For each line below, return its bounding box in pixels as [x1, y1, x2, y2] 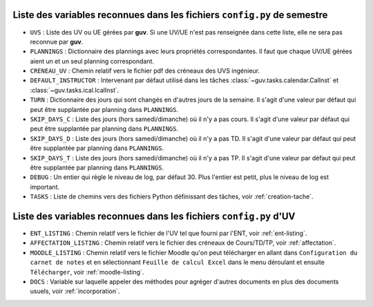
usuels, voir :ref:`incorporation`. [30, 287, 120, 295]
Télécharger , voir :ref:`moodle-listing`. [30, 268, 144, 276]
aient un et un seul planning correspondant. [30, 57, 155, 65]
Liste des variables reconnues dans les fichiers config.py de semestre [12, 9, 328, 21]
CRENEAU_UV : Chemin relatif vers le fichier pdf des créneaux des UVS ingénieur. [30, 66, 260, 75]
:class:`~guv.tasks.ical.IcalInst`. [30, 86, 119, 94]
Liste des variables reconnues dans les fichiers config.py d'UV [12, 210, 296, 222]
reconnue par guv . [30, 37, 84, 46]
